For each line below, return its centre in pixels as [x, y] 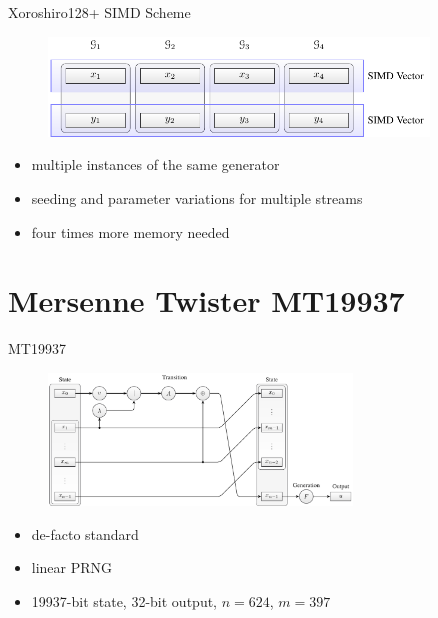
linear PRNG [72, 567]
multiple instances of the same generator [155, 164]
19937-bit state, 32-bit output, [124, 600]
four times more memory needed [130, 231]
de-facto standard [85, 533]
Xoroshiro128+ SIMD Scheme [99, 12]
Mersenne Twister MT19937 [206, 300]
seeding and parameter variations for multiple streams [197, 197]
